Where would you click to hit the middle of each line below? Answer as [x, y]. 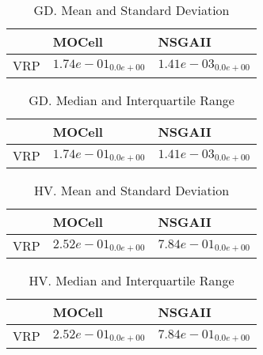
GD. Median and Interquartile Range [131, 100]
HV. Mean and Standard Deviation [131, 190]
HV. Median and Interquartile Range [131, 280]
